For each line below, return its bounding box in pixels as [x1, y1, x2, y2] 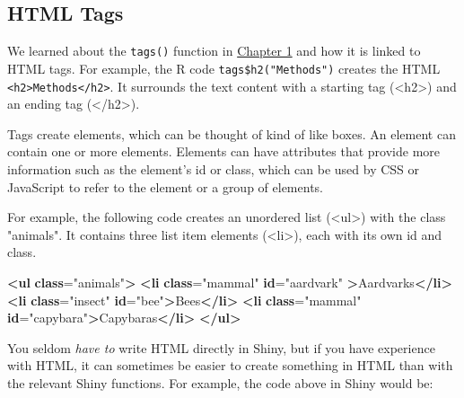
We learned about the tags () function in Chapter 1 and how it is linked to [7, 41, 421, 60]
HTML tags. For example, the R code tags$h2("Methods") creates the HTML [7, 58, 441, 77]
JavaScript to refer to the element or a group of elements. [7, 177, 323, 196]
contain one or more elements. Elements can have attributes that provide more [7, 142, 441, 161]
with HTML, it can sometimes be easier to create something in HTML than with [7, 356, 453, 375]
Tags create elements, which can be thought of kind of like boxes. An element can [7, 124, 456, 143]
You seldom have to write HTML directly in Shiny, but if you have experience [7, 338, 435, 357]
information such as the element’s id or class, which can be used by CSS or [7, 159, 420, 178]
